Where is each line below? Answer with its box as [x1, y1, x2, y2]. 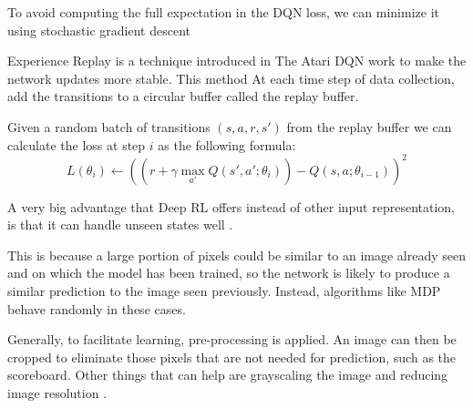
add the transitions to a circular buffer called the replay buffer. [7, 87, 359, 106]
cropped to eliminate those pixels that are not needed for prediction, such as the [7, 347, 457, 366]
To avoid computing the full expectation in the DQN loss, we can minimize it [7, 3, 439, 21]
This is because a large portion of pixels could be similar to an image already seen [7, 245, 467, 264]
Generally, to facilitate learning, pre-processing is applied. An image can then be [7, 330, 457, 349]
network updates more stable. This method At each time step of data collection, [7, 68, 455, 87]
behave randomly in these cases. [7, 299, 186, 318]
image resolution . [7, 383, 108, 402]
